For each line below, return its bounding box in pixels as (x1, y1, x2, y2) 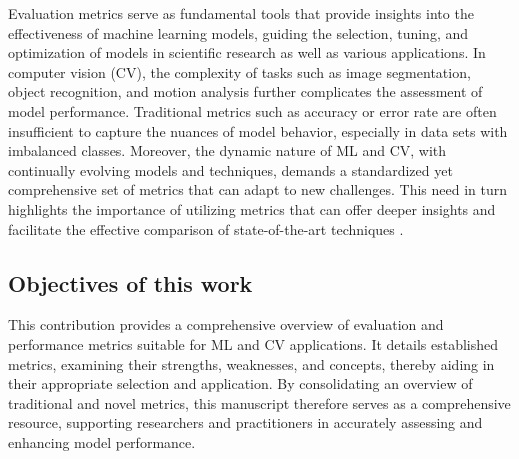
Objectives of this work (8, 267, 253, 298)
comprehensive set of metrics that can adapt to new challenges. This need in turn (8, 179, 508, 200)
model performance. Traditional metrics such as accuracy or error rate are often (8, 100, 497, 121)
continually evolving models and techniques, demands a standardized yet (8, 159, 453, 180)
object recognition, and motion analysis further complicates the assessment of (8, 81, 483, 102)
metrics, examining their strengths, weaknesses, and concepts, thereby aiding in (8, 353, 495, 374)
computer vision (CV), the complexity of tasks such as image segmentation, (8, 61, 471, 82)
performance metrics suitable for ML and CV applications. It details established (8, 333, 499, 354)
